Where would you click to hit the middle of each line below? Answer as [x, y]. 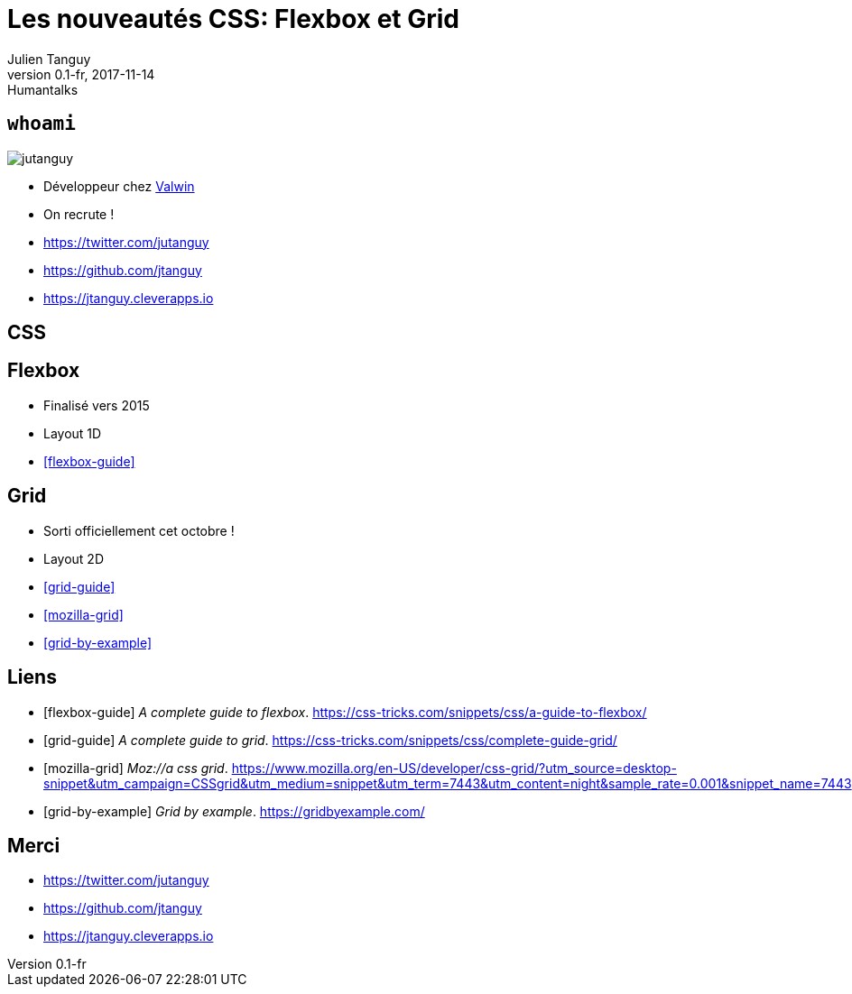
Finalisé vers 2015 [97, 405]
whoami [42, 124]
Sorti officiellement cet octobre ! [139, 530]
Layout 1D [73, 433]
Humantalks [43, 89]
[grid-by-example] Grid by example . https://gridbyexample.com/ [234, 811]
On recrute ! [79, 214]
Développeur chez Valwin [119, 186]
